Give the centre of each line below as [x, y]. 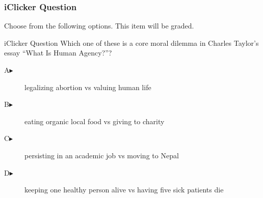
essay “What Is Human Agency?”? [58, 53]
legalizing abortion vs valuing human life [88, 87]
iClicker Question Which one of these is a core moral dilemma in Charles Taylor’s [131, 43]
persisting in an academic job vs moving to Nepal [102, 155]
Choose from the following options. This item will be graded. [99, 26]
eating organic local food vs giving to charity [95, 121]
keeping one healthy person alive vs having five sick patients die [124, 190]
